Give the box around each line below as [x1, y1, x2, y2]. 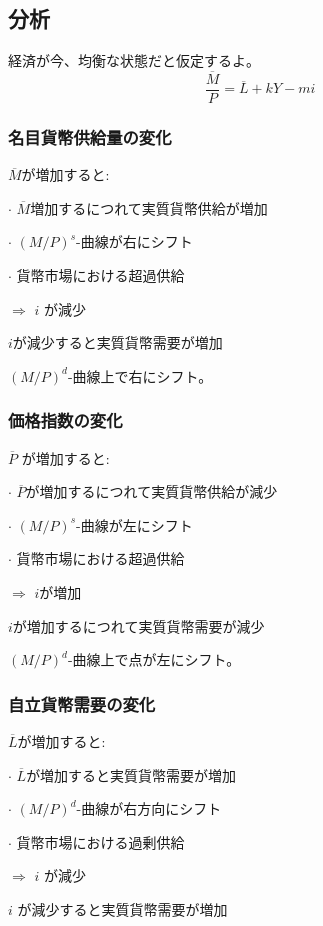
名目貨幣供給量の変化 [8, 125, 172, 149]
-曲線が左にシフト [76, 514, 193, 535]
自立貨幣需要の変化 [8, 691, 156, 716]
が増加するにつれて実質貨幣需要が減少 [12, 615, 265, 636]
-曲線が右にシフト [76, 231, 193, 252]
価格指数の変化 [8, 408, 123, 433]
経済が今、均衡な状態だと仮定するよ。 [8, 50, 260, 71]
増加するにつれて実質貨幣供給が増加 [30, 197, 268, 218]
